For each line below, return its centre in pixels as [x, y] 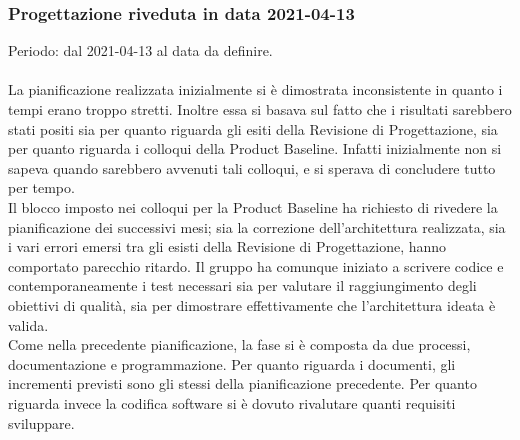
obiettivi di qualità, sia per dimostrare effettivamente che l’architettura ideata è [252, 304]
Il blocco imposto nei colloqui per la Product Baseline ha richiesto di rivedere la [253, 206]
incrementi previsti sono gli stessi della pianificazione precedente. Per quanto [242, 383]
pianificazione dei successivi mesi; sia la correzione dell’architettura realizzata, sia [257, 226]
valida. [28, 324]
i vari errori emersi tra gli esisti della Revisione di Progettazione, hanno [227, 246]
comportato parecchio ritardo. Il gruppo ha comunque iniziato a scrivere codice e [256, 265]
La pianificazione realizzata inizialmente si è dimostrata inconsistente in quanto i [255, 89]
